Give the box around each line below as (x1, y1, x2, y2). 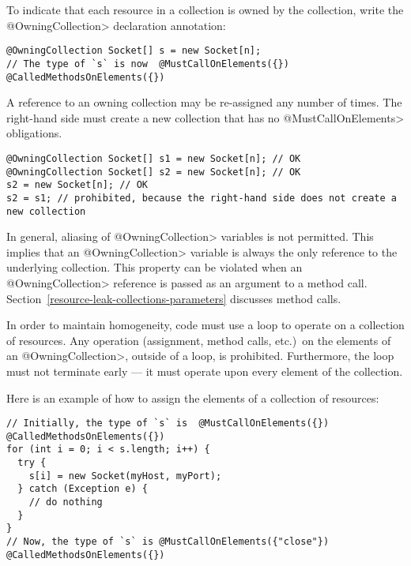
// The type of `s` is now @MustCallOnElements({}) (6, 58, 289, 69)
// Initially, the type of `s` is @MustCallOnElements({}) (6, 418, 330, 429)
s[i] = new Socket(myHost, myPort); (28, 470, 222, 482)
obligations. (6, 125, 62, 141)
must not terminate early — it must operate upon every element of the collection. (6, 362, 403, 379)
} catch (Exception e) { (17, 483, 148, 495)
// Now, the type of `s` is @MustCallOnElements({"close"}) (6, 536, 330, 548)
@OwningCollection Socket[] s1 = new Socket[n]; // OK (6, 152, 301, 164)
